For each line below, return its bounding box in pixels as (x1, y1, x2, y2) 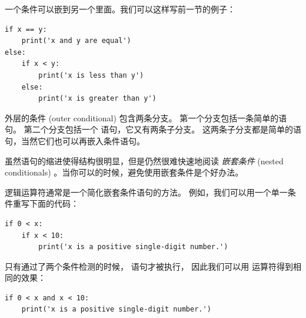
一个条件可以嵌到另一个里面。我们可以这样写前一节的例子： (5, 3, 235, 15)
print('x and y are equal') (21, 37, 131, 45)
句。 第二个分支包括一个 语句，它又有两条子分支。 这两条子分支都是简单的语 (5, 123, 301, 135)
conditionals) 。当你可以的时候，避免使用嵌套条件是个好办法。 (5, 166, 244, 178)
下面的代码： (29, 197, 79, 210)
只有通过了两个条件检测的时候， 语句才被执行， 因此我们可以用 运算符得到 (5, 260, 293, 272)
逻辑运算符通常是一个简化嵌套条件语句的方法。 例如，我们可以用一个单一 (5, 185, 288, 198)
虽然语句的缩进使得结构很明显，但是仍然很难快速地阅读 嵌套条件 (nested (5, 154, 284, 167)
